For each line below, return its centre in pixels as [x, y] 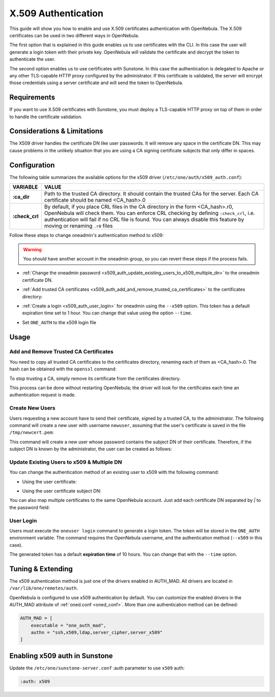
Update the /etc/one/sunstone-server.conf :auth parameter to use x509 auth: [97, 668]
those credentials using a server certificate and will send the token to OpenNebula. [96, 83]
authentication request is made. [43, 395]
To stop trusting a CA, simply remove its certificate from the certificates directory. [95, 378]
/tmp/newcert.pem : [32, 433]
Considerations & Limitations [56, 131]
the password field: [30, 507]
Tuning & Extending [41, 569]
